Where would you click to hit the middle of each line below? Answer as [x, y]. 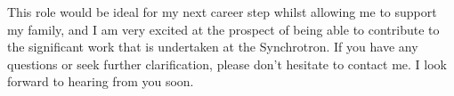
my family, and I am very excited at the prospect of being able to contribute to [223, 29]
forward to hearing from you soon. [101, 81]
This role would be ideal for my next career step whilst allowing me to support [222, 12]
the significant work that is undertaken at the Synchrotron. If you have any [213, 47]
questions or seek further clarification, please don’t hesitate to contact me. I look [227, 64]
